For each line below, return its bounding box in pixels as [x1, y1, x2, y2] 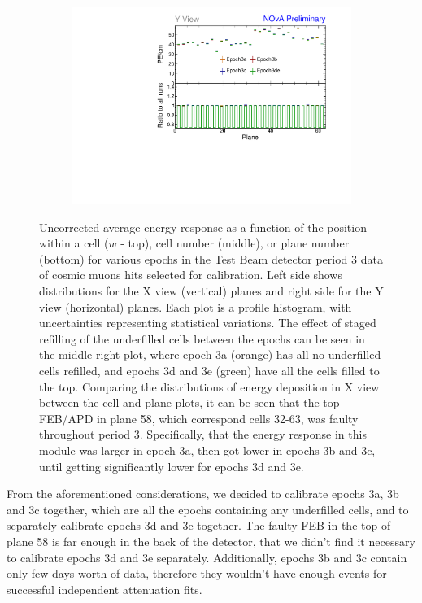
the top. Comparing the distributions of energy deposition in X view [39, 378, 380, 395]
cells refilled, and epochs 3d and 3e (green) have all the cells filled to [39, 362, 380, 379]
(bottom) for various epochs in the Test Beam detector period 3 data [39, 250, 383, 267]
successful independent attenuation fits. [7, 580, 202, 597]
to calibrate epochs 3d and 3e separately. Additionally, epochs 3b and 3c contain [7, 548, 407, 566]
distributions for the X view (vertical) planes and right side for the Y [39, 282, 384, 299]
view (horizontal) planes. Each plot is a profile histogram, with [39, 298, 352, 315]
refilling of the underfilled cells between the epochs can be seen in [39, 330, 365, 347]
